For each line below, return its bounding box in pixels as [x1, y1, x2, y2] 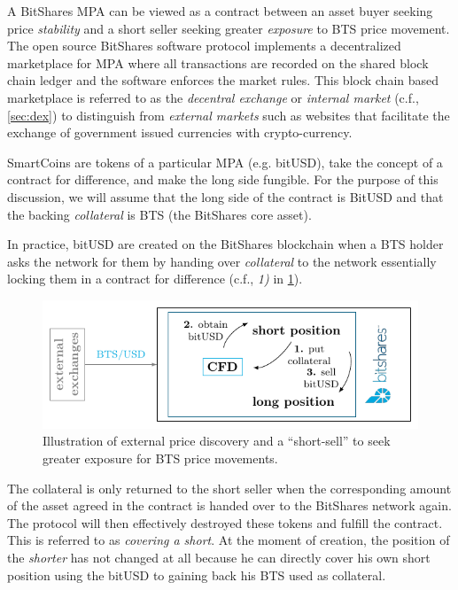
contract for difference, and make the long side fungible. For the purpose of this [7, 170, 439, 189]
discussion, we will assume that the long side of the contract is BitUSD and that [7, 187, 444, 206]
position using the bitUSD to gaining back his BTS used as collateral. [7, 565, 386, 584]
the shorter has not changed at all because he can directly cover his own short [7, 548, 431, 567]
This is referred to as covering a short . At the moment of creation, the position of [7, 531, 450, 549]
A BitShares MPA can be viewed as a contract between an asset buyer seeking [7, 2, 433, 19]
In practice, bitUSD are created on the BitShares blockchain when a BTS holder [7, 235, 444, 253]
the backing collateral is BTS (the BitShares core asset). [7, 205, 312, 223]
